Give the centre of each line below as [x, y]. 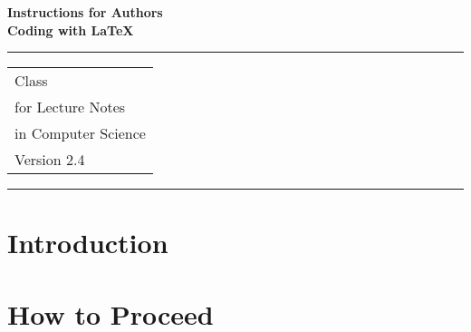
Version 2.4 [50, 160]
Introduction [88, 243]
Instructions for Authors [85, 12]
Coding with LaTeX [71, 29]
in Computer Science [80, 133]
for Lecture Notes [70, 107]
